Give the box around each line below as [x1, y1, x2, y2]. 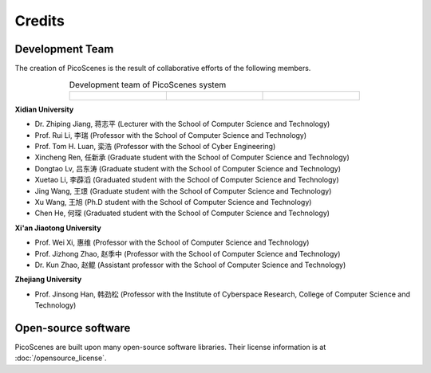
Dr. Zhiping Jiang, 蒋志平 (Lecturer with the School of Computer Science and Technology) [34, 120, 330, 129]
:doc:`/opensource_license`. [14, 353, 107, 363]
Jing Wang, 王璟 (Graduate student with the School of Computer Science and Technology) [34, 186, 332, 195]
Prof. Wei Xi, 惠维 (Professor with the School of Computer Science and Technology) [34, 238, 310, 247]
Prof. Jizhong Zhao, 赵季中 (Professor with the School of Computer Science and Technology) [34, 249, 341, 258]
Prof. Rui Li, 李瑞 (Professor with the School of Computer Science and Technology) [34, 130, 307, 139]
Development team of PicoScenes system [69, 79, 227, 90]
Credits [14, 12, 65, 29]
